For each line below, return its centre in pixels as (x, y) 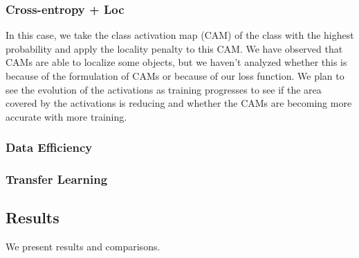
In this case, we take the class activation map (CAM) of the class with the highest (180, 35)
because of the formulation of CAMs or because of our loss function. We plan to (175, 76)
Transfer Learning (57, 179)
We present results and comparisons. (83, 247)
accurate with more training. (66, 116)
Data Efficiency (49, 147)
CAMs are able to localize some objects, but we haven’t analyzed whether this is (176, 62)
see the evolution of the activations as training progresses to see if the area (164, 89)
